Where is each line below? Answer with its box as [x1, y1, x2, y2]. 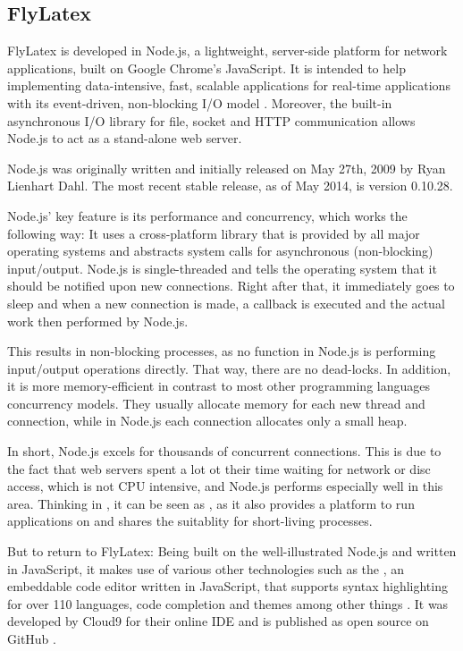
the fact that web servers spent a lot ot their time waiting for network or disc [7, 459, 431, 478]
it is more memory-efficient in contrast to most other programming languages [7, 376, 430, 395]
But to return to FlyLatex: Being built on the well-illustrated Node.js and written [7, 542, 457, 561]
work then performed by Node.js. [7, 311, 189, 330]
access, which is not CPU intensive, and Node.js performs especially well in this [7, 477, 443, 495]
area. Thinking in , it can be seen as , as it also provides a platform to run [7, 494, 415, 512]
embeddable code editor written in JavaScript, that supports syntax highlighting [7, 577, 448, 596]
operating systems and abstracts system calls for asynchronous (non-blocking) [7, 241, 434, 260]
